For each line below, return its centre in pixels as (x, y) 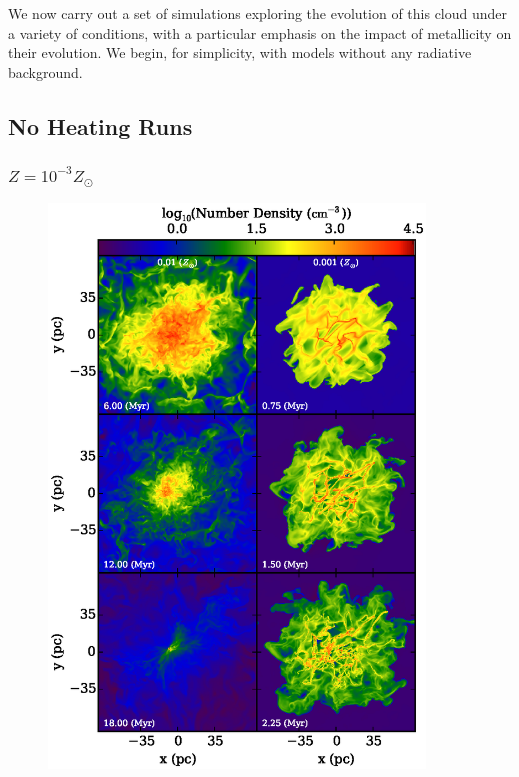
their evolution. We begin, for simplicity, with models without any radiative (240, 52)
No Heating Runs (100, 125)
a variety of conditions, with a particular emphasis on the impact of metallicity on (260, 32)
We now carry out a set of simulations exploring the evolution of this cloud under (258, 13)
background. (45, 71)
